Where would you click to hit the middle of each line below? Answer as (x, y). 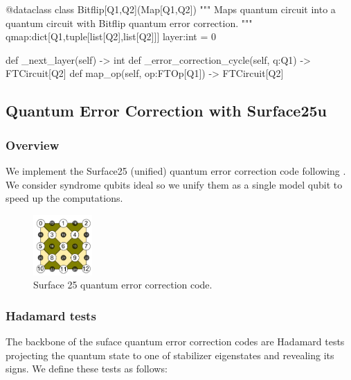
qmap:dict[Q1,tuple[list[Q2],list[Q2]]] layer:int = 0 (111, 36)
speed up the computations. (64, 198)
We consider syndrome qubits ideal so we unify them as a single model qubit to (174, 184)
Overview (33, 145)
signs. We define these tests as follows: (87, 369)
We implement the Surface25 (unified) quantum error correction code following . (176, 170)
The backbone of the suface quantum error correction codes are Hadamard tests (175, 341)
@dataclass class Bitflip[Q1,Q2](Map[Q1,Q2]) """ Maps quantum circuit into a (171, 9)
